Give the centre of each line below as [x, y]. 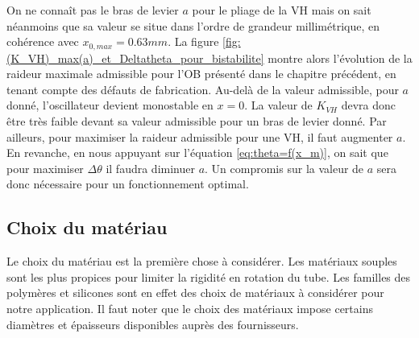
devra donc [369, 105]
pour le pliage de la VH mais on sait [282, 10]
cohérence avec [43, 41]
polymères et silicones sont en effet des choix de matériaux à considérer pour [195, 293]
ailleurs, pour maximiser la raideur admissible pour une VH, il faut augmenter [200, 136]
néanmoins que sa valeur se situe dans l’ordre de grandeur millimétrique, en [193, 25]
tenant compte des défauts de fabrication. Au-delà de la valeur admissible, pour [203, 89]
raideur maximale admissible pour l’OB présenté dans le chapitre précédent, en [201, 74]
